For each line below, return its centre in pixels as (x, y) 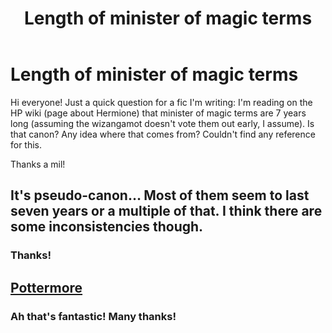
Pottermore (46, 287)
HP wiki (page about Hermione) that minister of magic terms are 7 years (158, 113)
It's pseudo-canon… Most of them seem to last (160, 195)
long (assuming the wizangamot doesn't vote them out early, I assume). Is (162, 123)
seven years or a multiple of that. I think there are (166, 211)
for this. (26, 144)
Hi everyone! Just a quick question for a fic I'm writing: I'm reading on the (161, 102)
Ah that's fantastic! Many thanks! (93, 316)
